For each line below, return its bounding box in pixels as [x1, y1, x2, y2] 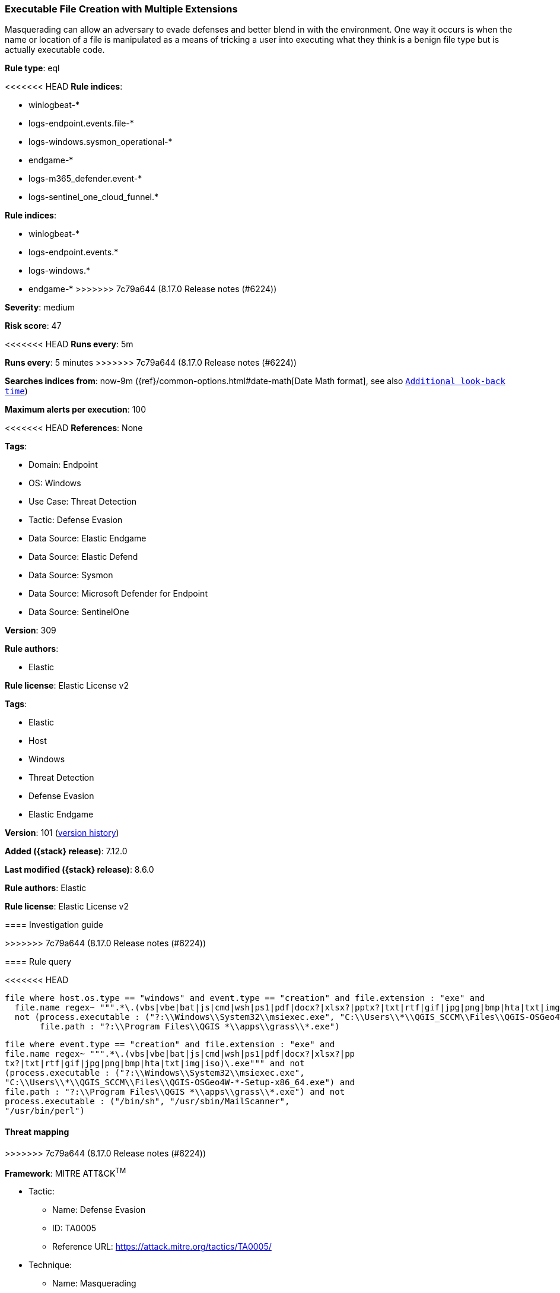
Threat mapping [5, 1126, 69, 1137]
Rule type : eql [5, 63, 60, 74]
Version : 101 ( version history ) [5, 828, 119, 838]
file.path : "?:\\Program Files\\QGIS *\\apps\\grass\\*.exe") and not [5, 1087, 345, 1097]
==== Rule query [5, 956, 72, 967]
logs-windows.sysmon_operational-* [28, 137, 173, 147]
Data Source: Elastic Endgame [28, 533, 147, 544]
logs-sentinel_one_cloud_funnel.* [28, 192, 159, 202]
